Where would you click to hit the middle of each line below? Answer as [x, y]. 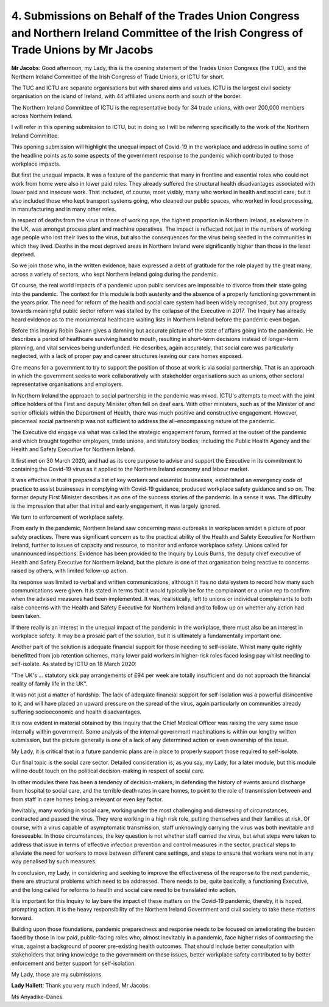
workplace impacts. [36, 164]
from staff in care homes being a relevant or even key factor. [87, 799]
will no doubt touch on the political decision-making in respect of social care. [108, 771]
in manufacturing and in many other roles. [64, 209]
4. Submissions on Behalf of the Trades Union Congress [155, 16]
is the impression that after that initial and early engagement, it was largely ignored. [116, 506]
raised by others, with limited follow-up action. [69, 571]
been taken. [26, 616]
